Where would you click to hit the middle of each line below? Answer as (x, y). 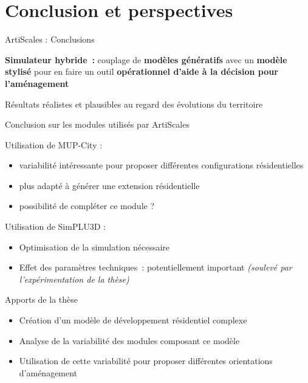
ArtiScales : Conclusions (50, 39)
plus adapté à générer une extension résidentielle (109, 185)
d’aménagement (48, 372)
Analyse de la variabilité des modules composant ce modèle (129, 340)
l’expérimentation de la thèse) (74, 279)
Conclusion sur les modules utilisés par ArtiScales (97, 124)
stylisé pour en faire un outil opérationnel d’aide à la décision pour (142, 71)
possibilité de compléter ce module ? (87, 206)
